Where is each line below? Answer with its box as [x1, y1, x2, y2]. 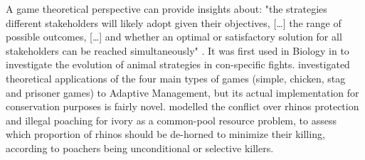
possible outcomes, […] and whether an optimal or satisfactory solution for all [6, 29, 342, 44]
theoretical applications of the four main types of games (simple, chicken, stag [6, 70, 346, 85]
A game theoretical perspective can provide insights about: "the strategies [6, 1, 327, 16]
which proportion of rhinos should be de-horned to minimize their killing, [6, 127, 325, 142]
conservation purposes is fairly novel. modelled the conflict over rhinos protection [6, 99, 359, 114]
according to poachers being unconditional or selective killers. [6, 140, 274, 155]
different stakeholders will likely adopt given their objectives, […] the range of [6, 15, 342, 30]
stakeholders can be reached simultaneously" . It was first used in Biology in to [6, 43, 349, 58]
